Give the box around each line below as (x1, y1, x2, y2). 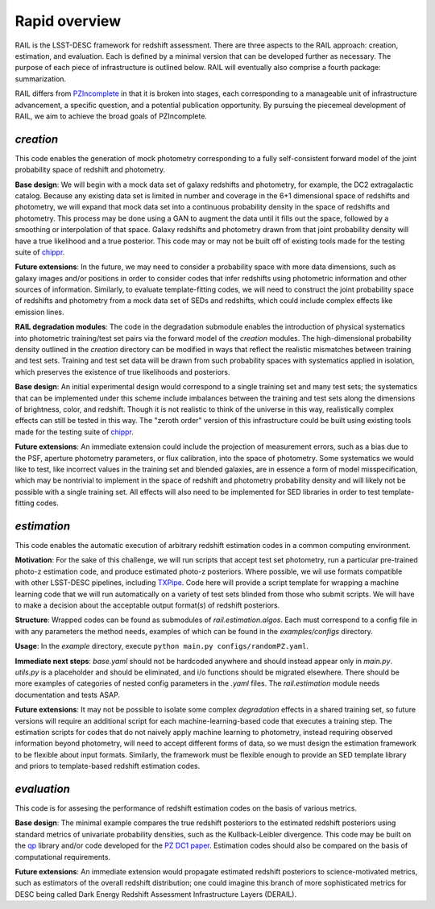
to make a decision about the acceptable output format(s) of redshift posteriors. (14, 600, 280, 610)
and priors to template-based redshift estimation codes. (14, 762, 201, 771)
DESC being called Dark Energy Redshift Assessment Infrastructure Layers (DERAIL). (14, 889, 297, 899)
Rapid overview (14, 12, 121, 30)
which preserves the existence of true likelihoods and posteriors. (14, 367, 230, 376)
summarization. (14, 73, 67, 84)
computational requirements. (14, 852, 111, 861)
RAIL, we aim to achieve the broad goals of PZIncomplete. (14, 111, 207, 121)
